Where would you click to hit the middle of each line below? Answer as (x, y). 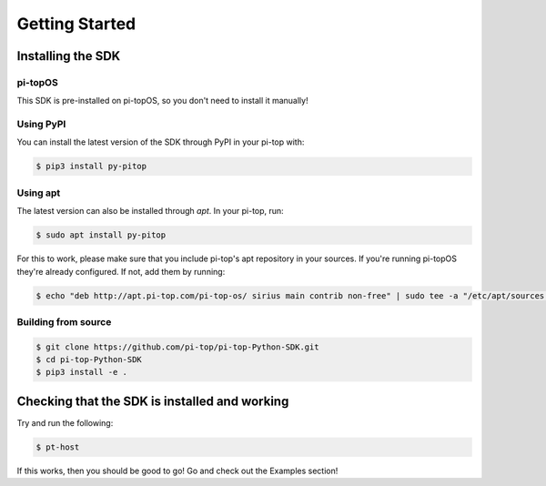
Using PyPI (41, 125)
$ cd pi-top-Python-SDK (89, 360)
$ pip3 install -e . (81, 372)
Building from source (64, 321)
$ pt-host (58, 447)
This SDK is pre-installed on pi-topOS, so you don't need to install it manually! (162, 101)
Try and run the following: (65, 422)
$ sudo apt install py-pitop (101, 235)
